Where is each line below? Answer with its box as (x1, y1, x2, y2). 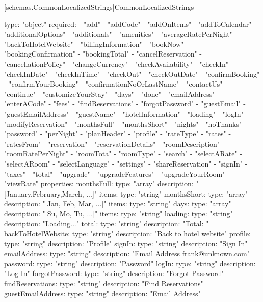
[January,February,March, (4, 188, 84, 199)
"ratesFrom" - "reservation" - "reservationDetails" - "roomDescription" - (4, 138, 225, 149)
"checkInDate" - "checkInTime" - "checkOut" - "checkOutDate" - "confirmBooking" (4, 68, 260, 79)
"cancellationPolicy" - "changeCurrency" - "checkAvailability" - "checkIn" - (4, 58, 233, 69)
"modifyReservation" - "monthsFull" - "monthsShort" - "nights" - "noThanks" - (4, 118, 247, 129)
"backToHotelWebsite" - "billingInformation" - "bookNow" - (4, 38, 189, 49)
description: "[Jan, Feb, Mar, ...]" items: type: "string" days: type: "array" (4, 198, 231, 209)
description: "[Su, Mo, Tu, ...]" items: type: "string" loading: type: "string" (4, 208, 233, 218)
